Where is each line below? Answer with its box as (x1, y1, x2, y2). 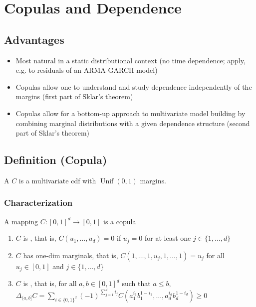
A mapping (4, 216, 38, 226)
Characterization (4, 196, 73, 209)
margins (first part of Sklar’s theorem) (15, 91, 133, 102)
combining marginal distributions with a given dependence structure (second (15, 118, 250, 128)
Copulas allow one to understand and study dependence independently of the (15, 81, 252, 92)
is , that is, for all (23, 278, 77, 289)
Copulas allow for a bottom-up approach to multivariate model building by (15, 108, 246, 118)
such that (122, 278, 151, 289)
